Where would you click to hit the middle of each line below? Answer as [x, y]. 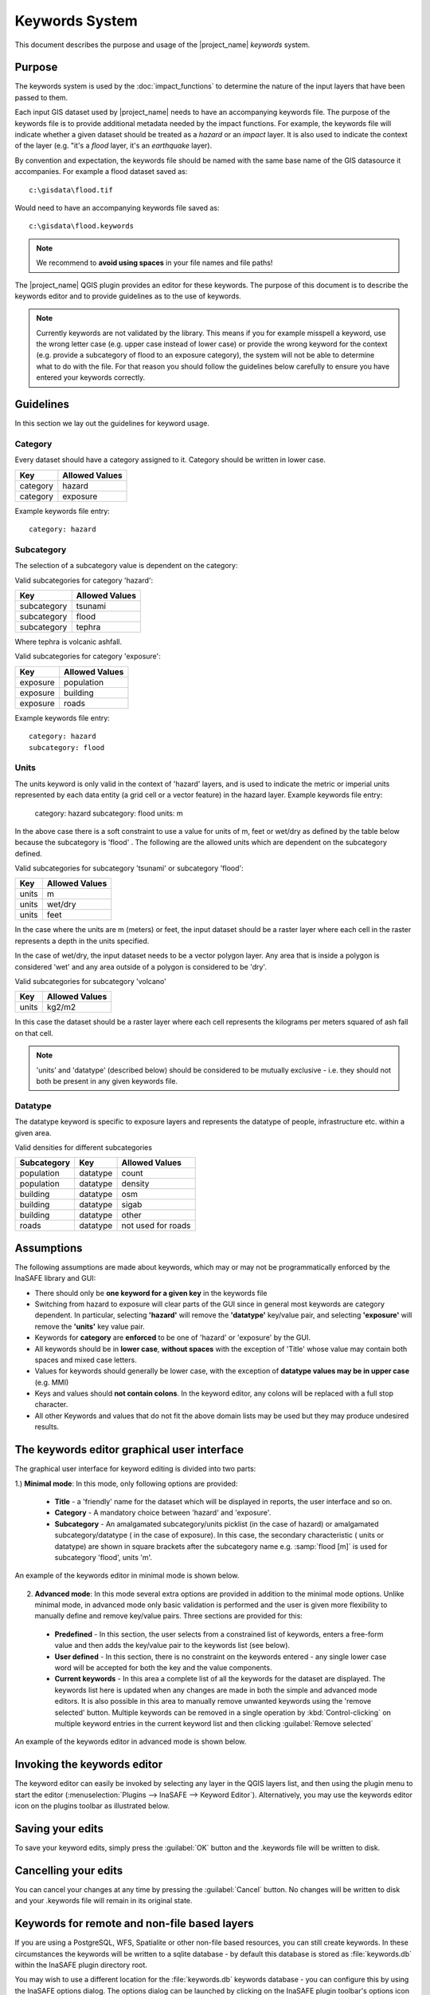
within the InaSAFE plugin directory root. [81, 1965]
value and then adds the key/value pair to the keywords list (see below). [172, 1645]
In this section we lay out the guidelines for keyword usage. [112, 424]
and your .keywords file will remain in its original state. [104, 1901]
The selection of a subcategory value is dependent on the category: [126, 566]
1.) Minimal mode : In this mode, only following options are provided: [126, 1483]
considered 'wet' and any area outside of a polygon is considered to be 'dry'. [141, 966]
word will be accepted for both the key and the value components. [163, 1668]
